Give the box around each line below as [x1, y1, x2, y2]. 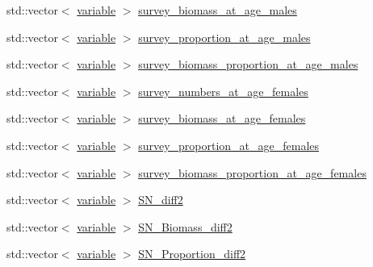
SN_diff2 [138, 191, 183, 208]
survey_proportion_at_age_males [138, 28, 311, 45]
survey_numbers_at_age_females [138, 82, 308, 99]
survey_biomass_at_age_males [138, 2, 297, 18]
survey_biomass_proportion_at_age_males [138, 56, 358, 73]
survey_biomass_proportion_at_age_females [138, 164, 367, 181]
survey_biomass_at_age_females [138, 110, 306, 127]
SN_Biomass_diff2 [138, 218, 233, 235]
